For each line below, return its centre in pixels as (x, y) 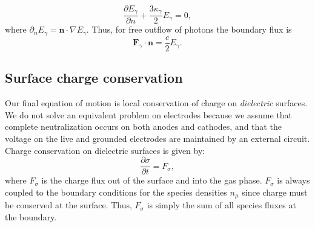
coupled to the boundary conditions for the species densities (116, 192)
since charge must (275, 192)
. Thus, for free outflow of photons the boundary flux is (189, 29)
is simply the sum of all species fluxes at (221, 205)
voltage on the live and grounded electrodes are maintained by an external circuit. (157, 138)
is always (293, 180)
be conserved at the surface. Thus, (68, 205)
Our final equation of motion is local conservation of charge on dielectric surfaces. (156, 103)
